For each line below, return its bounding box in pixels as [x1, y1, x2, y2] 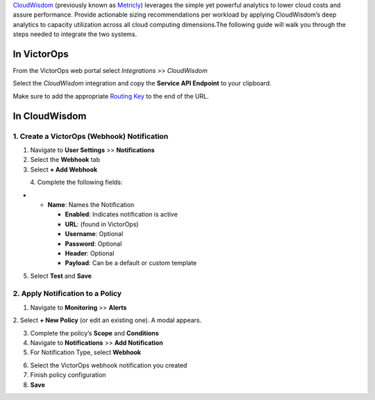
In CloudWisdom [12, 110, 87, 122]
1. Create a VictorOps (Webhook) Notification [12, 131, 169, 141]
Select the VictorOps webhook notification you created [30, 361, 187, 369]
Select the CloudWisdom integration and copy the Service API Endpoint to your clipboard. [12, 79, 272, 87]
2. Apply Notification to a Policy [12, 289, 122, 299]
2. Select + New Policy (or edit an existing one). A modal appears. [12, 316, 202, 324]
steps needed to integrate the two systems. [12, 30, 137, 38]
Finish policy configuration [30, 371, 107, 379]
